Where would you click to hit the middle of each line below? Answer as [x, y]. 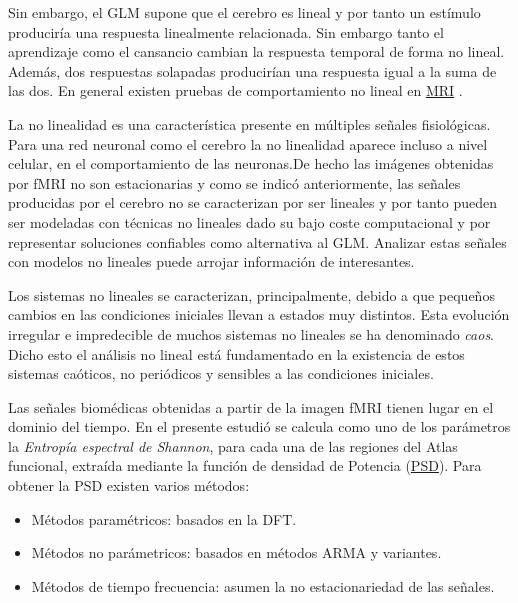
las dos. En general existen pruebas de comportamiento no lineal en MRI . [235, 90]
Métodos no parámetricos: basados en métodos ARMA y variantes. [236, 552]
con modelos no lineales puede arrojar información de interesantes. [211, 261]
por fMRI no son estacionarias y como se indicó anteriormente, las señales [234, 182]
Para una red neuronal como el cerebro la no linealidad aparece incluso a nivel [248, 143]
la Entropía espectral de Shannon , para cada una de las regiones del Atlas [233, 445]
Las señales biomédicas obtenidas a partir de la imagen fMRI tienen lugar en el [251, 406]
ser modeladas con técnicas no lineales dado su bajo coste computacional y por [249, 221]
